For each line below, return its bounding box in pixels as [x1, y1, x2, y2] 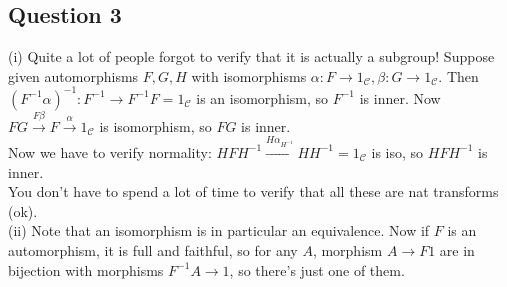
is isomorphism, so [99, 115, 212, 136]
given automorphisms [8, 65, 139, 86]
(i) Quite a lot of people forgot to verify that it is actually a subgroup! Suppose [8, 46, 495, 67]
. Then [438, 65, 479, 86]
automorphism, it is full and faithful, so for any [8, 239, 298, 260]
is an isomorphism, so [196, 87, 329, 108]
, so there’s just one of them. [229, 259, 405, 280]
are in [439, 239, 475, 260]
